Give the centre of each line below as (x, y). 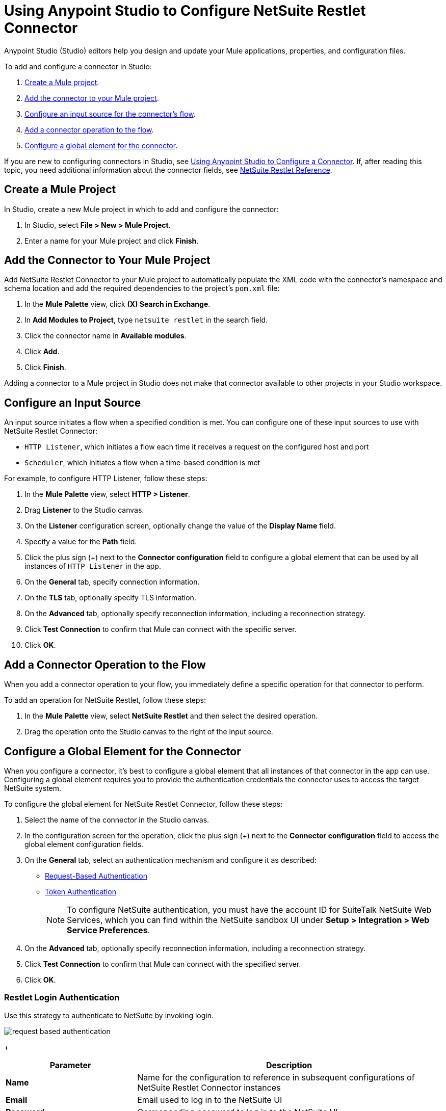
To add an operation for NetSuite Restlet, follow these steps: (105, 700)
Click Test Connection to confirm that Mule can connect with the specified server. (163, 964)
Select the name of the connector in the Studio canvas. (117, 819)
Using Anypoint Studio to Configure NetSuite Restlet (185, 11)
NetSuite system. (33, 788)
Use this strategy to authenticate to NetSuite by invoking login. (109, 1015)
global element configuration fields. (84, 844)
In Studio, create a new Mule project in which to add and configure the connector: (141, 209)
